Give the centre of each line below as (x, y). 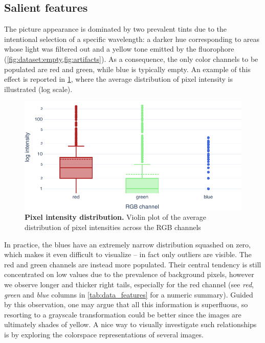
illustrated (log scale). (38, 89)
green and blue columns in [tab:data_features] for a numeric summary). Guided (129, 294)
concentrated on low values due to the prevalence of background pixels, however (129, 274)
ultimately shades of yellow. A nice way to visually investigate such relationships (130, 324)
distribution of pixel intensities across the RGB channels (113, 227)
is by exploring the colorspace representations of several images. (104, 334)
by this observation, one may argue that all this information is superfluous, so (126, 304)
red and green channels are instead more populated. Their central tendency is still (133, 264)
